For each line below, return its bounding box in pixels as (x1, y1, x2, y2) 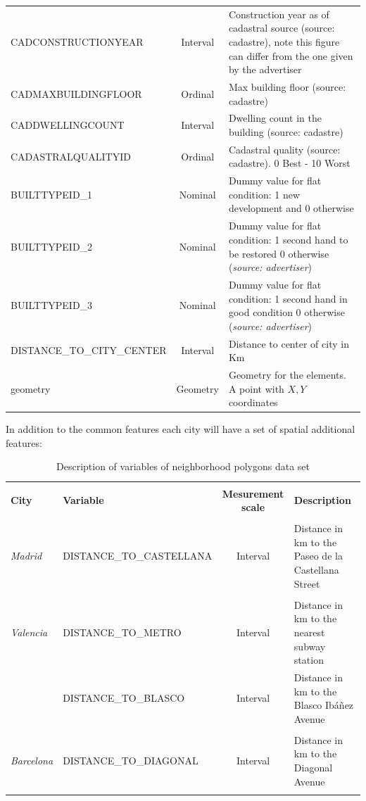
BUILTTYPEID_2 (11, 239, 93, 253)
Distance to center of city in (228, 336, 349, 351)
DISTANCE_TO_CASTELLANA (63, 548, 213, 563)
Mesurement (222, 486, 284, 500)
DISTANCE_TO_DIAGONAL (63, 753, 198, 768)
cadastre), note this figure (228, 34, 340, 49)
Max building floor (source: (228, 79, 346, 94)
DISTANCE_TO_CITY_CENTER (11, 343, 167, 358)
